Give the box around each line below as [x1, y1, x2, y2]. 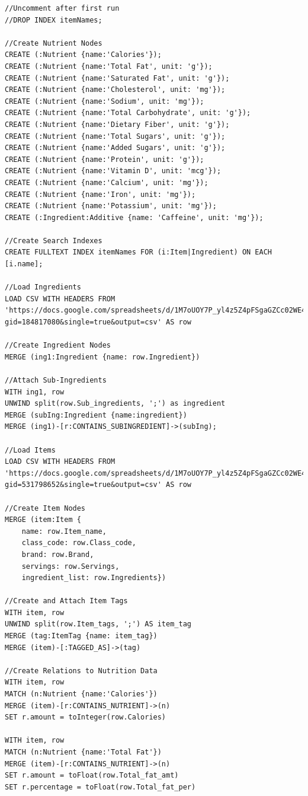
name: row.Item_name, [21, 527, 107, 536]
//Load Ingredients [5, 283, 81, 292]
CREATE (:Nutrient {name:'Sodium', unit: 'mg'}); [5, 97, 204, 106]
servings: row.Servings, [21, 562, 120, 571]
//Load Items [5, 445, 56, 454]
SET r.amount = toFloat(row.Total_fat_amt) [5, 771, 179, 780]
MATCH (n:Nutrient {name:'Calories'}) [5, 690, 158, 699]
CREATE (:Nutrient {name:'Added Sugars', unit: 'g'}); [5, 144, 226, 152]
